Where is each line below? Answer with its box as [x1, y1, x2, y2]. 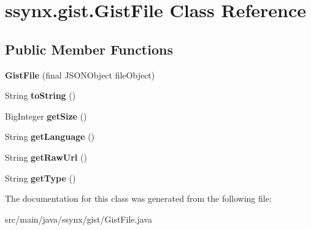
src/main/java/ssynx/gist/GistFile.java [5, 212, 152, 225]
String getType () [5, 171, 76, 184]
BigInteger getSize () [5, 109, 87, 122]
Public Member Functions [5, 39, 173, 58]
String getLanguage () [5, 130, 95, 143]
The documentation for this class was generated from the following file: [5, 192, 272, 205]
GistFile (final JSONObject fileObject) [5, 68, 155, 81]
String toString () [5, 89, 76, 102]
